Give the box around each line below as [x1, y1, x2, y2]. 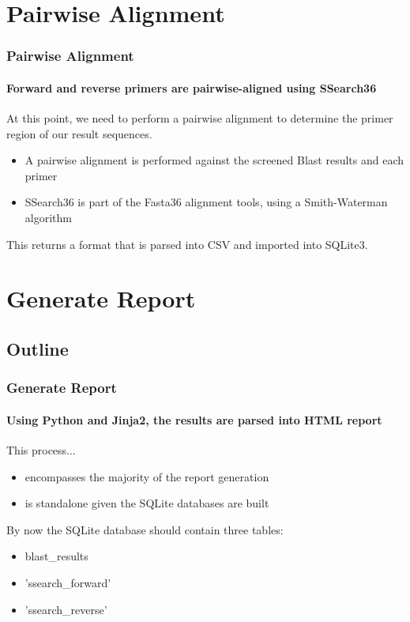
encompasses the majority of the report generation [24, 468, 269, 484]
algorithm [24, 209, 72, 225]
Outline [6, 336, 69, 360]
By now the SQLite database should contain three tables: [6, 521, 284, 537]
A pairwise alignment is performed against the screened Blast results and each [24, 152, 404, 168]
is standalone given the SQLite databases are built [24, 495, 269, 511]
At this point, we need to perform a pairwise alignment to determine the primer [6, 110, 393, 126]
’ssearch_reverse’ [24, 601, 107, 617]
